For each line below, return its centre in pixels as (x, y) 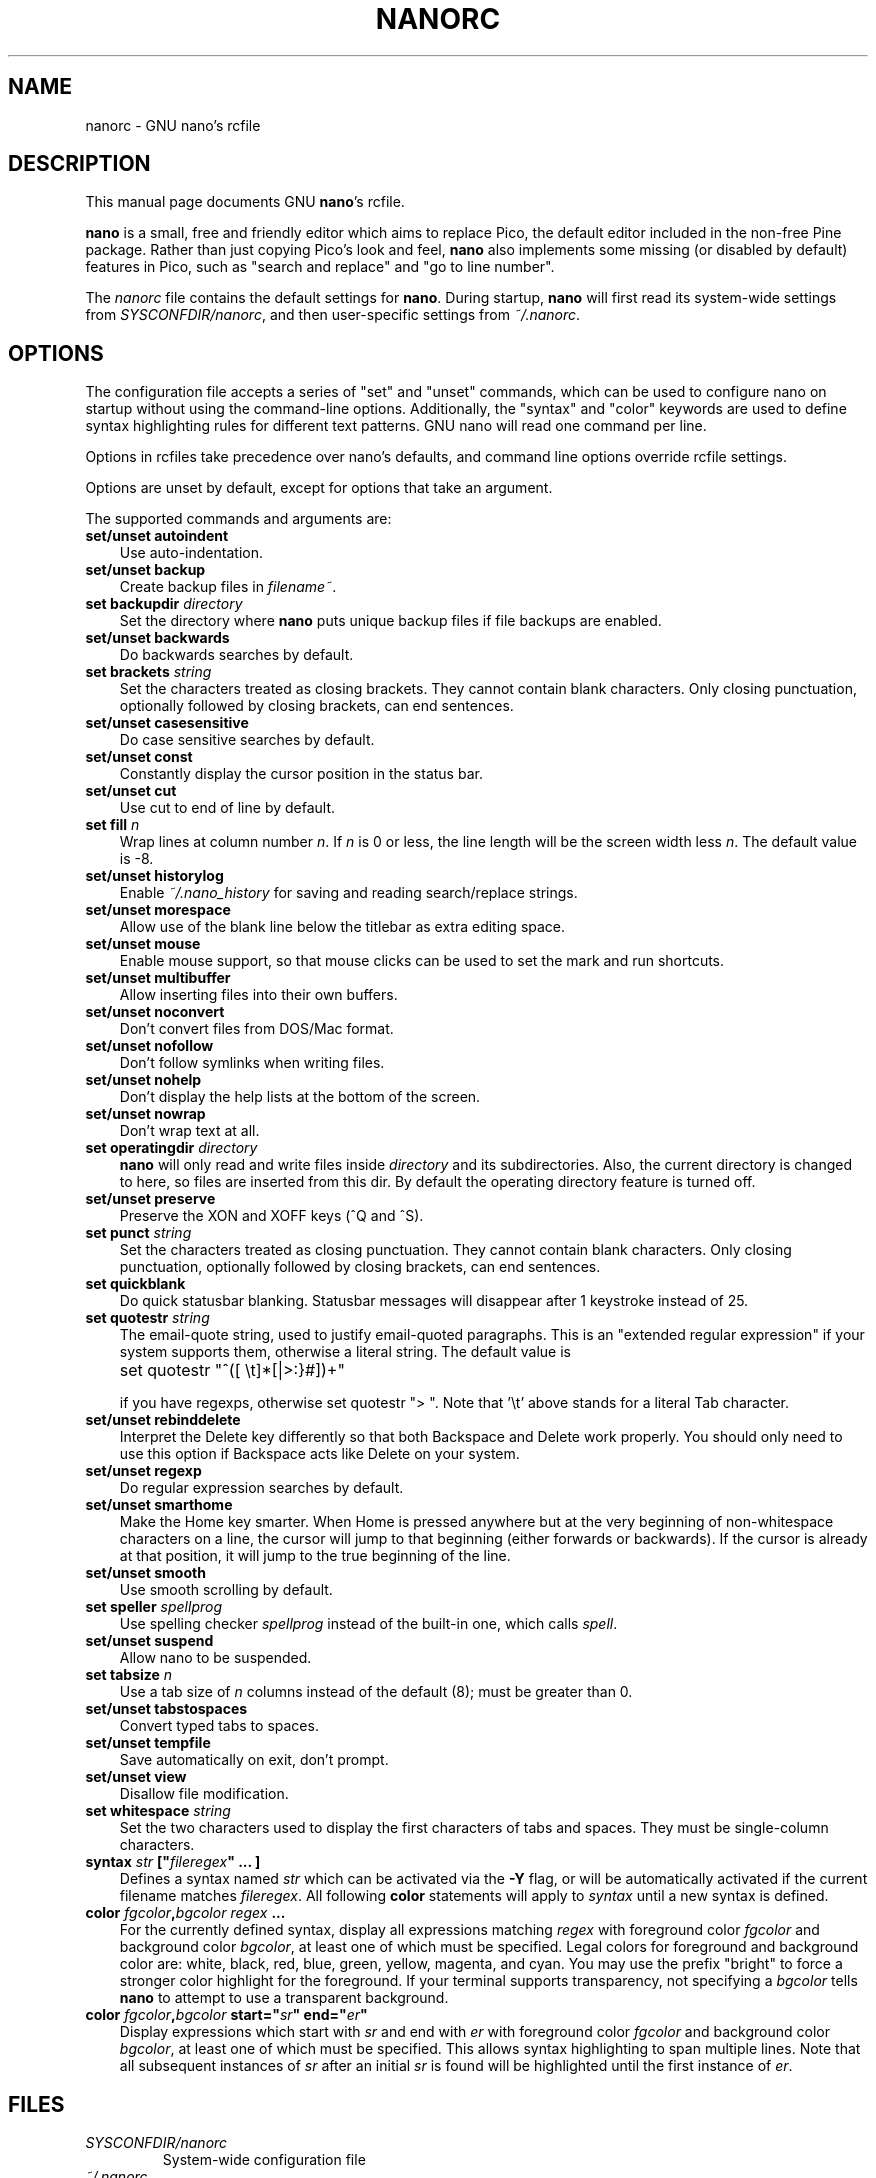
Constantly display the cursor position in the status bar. (301, 774)
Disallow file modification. (204, 1794)
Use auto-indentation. (191, 553)
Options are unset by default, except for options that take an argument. (319, 488)
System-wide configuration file (264, 2160)
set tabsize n (129, 1675)
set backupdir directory (164, 604)
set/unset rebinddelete (163, 1420)
